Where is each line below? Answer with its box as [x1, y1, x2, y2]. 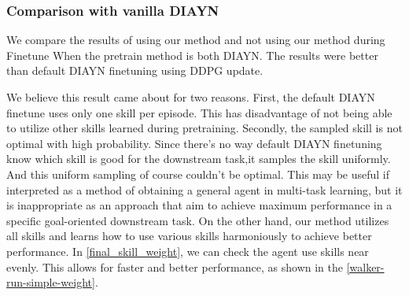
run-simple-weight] [6, 274, 95, 290]
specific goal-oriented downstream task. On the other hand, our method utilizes [6, 212, 389, 228]
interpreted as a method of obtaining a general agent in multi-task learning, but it [6, 181, 403, 198]
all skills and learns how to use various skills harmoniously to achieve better [6, 228, 372, 244]
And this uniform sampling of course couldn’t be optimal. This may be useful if [6, 165, 390, 182]
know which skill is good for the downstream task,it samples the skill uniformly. [6, 150, 391, 167]
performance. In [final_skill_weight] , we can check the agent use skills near [6, 242, 369, 259]
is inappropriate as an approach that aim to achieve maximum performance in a [6, 197, 392, 213]
